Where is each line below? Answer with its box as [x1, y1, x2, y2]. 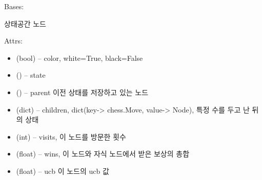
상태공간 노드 [4, 18, 46, 29]
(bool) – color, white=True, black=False [16, 52, 143, 63]
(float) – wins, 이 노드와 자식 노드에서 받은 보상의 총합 [16, 148, 190, 159]
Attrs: [4, 35, 23, 46]
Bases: [4, 1, 24, 11]
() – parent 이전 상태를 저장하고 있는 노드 [16, 86, 149, 97]
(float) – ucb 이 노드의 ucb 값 [16, 165, 109, 176]
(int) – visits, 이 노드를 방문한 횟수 [16, 131, 126, 142]
